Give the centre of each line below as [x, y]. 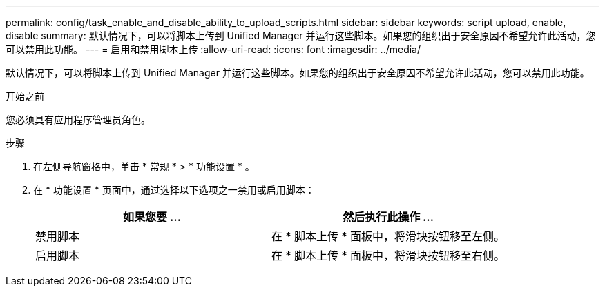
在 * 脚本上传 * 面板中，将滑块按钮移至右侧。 [388, 255]
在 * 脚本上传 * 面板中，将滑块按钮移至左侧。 [388, 236]
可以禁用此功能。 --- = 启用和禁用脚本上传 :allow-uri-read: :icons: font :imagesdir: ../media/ [213, 49]
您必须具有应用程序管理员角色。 [78, 119]
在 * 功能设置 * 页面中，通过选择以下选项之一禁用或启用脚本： [174, 190]
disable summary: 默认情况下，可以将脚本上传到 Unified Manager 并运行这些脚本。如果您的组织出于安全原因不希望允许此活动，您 [301, 35]
